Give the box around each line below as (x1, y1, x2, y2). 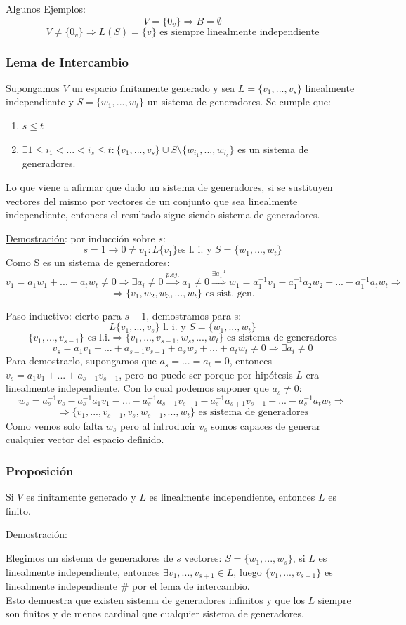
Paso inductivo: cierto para (6, 308, 122, 322)
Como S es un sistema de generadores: (6, 255, 170, 270)
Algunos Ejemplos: (6, 1, 86, 15)
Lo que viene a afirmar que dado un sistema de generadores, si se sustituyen (6, 180, 333, 195)
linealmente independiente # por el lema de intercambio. (6, 579, 250, 593)
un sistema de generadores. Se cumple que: (147, 94, 331, 109)
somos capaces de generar (211, 418, 321, 433)
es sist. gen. (205, 288, 255, 298)
